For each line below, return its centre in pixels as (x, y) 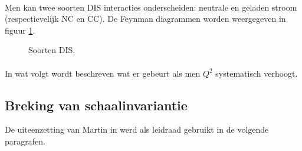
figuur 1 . (20, 30)
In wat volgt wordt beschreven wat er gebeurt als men (103, 73)
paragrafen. (25, 141)
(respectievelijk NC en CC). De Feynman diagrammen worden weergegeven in (145, 19)
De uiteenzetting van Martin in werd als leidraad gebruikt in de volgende (137, 129)
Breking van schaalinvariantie (96, 105)
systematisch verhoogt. (257, 73)
